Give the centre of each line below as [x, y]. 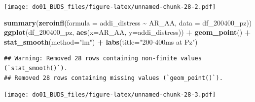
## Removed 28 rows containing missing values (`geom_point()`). [113, 78]
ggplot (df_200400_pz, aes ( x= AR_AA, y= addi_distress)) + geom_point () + [127, 32]
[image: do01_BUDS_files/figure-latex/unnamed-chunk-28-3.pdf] [110, 95]
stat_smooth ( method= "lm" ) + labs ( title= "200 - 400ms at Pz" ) [101, 41]
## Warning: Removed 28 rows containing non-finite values [103, 59]
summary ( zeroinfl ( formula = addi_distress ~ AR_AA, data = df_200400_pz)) [128, 22]
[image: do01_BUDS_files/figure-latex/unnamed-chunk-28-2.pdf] [110, 7]
